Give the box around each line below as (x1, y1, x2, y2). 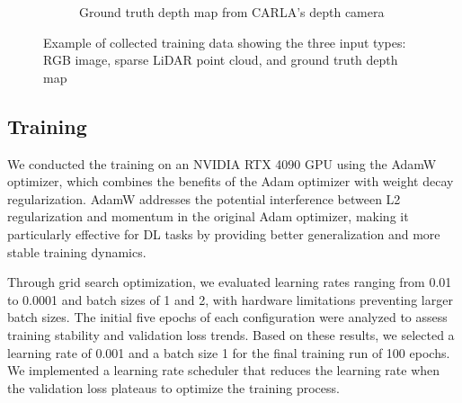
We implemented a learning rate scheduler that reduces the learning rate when (7, 361, 440, 380)
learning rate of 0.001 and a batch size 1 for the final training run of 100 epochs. (7, 343, 450, 362)
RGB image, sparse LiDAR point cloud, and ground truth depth (43, 50, 398, 69)
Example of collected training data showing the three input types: (43, 32, 406, 51)
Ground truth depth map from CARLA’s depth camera (79, 3, 385, 21)
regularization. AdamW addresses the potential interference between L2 (7, 189, 401, 208)
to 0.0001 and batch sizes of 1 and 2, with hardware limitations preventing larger (7, 290, 453, 309)
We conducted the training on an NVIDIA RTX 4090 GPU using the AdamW (7, 154, 437, 173)
